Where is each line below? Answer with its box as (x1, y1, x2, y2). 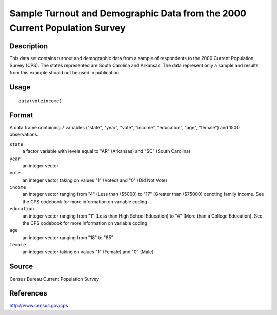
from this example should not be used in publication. (9, 69, 121, 75)
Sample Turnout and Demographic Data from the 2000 (9, 8, 246, 19)
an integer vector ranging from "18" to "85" (22, 234, 114, 241)
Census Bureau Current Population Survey (9, 275, 100, 282)
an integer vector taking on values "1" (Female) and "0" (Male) (22, 249, 154, 255)
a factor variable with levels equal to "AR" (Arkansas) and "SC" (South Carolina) (22, 148, 191, 154)
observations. (9, 131, 38, 138)
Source (9, 262, 33, 271)
